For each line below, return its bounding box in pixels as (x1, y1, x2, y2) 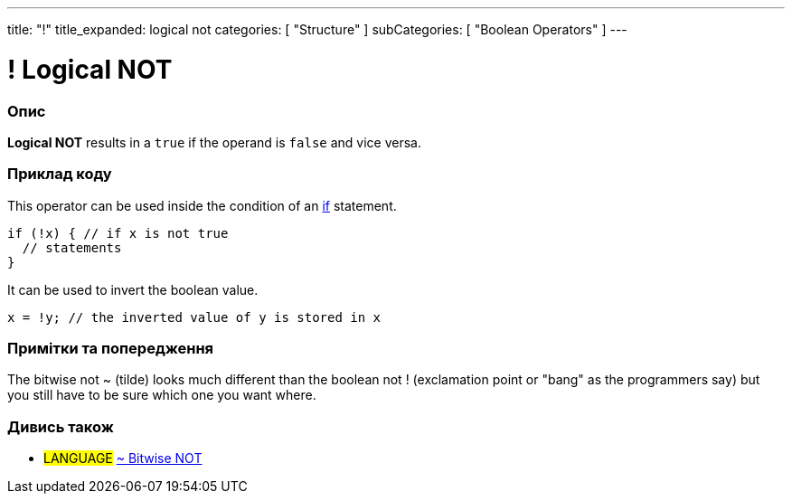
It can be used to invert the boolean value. (7, 281, 259, 298)
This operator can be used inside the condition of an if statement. (7, 197, 397, 213)
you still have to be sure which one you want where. (7, 387, 316, 403)
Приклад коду (7, 165, 112, 184)
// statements (22, 240, 122, 255)
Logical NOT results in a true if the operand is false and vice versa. (7, 134, 421, 150)
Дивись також (7, 417, 114, 436)
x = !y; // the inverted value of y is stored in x (7, 309, 382, 325)
